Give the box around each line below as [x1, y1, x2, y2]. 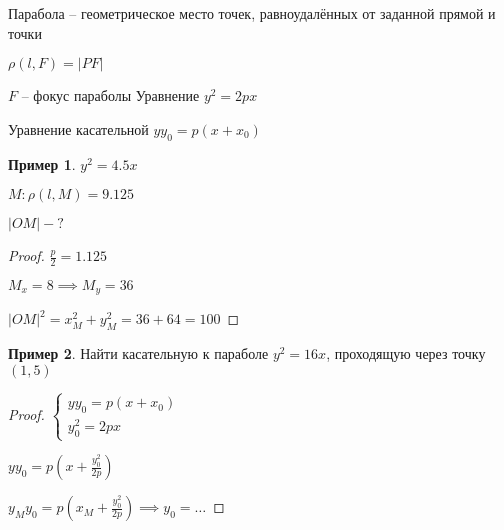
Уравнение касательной [8, 118, 149, 139]
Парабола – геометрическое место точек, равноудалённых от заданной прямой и [8, 3, 496, 23]
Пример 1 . [8, 153, 76, 174]
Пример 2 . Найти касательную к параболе [8, 343, 269, 364]
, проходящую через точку [326, 343, 486, 364]
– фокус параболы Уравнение [21, 85, 200, 106]
